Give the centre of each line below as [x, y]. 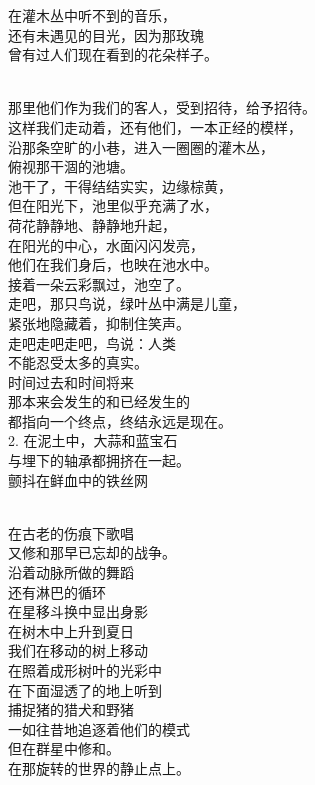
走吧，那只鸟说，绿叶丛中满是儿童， [127, 303]
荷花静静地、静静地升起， [92, 224]
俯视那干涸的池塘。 [71, 166]
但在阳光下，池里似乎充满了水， [113, 205]
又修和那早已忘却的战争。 [92, 552]
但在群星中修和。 [64, 748]
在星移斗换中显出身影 [78, 611]
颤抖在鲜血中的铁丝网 [78, 479]
